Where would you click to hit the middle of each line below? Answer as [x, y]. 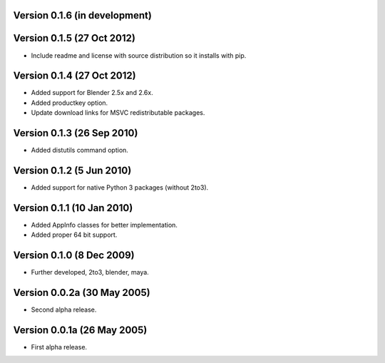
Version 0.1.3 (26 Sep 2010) [76, 133]
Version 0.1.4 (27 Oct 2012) [75, 76]
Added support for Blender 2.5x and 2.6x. [92, 93]
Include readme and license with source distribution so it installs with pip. [139, 55]
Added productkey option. [70, 103]
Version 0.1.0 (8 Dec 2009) [74, 256]
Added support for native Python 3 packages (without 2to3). [120, 188]
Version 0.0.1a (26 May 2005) [80, 330]
